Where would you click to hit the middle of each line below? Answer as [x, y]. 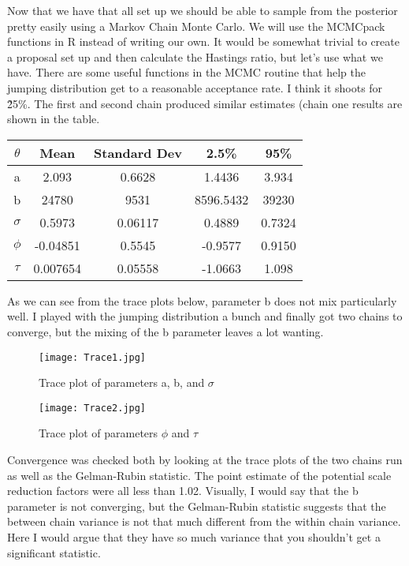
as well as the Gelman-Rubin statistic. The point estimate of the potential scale [199, 475]
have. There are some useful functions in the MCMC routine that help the [186, 72]
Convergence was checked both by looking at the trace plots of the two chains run [205, 460]
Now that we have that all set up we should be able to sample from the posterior [203, 10]
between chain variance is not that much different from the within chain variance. [204, 521]
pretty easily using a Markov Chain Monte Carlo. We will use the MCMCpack [196, 26]
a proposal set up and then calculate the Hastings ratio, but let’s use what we [195, 56]
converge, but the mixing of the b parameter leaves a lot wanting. [165, 331]
